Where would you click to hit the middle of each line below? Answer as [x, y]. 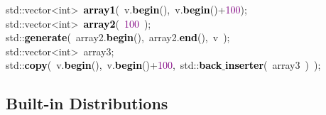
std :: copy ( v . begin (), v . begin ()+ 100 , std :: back [114, 65]
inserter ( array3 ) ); [273, 65]
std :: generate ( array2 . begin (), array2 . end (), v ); [118, 37]
